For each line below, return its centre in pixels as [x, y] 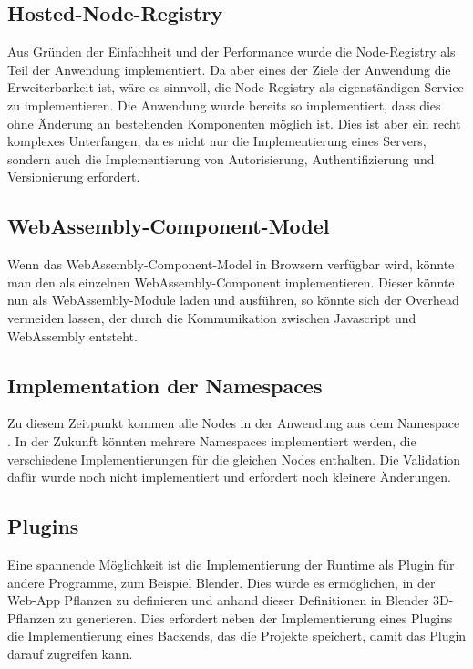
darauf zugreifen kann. [70, 653]
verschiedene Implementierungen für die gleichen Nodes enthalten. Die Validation [234, 459]
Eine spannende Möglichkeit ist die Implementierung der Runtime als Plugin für [231, 564]
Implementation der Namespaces [165, 385]
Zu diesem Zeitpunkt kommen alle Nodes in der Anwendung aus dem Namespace [234, 423]
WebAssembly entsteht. [72, 335]
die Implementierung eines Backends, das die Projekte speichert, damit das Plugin [237, 636]
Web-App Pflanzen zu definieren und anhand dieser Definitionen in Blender [218, 600]
